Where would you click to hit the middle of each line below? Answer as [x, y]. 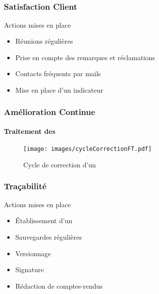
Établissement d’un [44, 220]
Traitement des [30, 131]
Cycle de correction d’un [60, 164]
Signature [30, 269]
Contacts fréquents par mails [58, 73]
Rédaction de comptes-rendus [59, 286]
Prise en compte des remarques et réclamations [85, 57]
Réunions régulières [44, 41]
